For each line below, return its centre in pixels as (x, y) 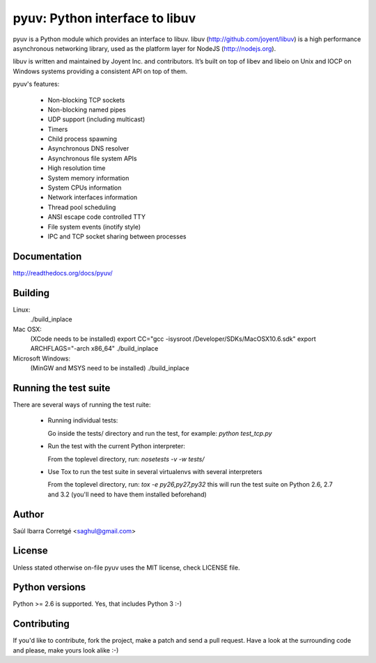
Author (29, 514)
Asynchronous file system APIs (92, 158)
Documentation (47, 256)
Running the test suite (62, 388)
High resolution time (77, 168)
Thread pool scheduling (82, 207)
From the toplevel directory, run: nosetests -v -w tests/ (126, 459)
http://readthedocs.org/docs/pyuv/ (63, 273)
